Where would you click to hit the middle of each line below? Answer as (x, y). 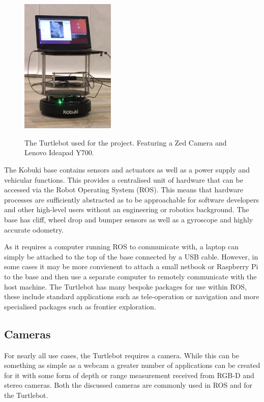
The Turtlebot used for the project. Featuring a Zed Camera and (126, 142)
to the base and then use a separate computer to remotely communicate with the (130, 276)
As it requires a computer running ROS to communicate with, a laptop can (121, 247)
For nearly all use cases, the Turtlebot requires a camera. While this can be (122, 355)
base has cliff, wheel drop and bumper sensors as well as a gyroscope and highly (129, 219)
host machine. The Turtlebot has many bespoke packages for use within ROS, (126, 286)
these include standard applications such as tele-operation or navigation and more (132, 296)
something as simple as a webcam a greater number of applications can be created (132, 365)
